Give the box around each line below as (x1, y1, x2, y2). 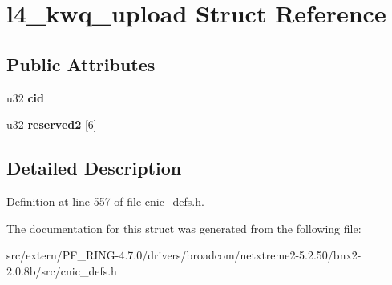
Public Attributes (6, 51, 156, 76)
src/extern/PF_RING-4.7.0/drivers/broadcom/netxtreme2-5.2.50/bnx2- (6, 247, 362, 263)
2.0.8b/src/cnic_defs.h (6, 262, 117, 279)
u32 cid (6, 89, 45, 106)
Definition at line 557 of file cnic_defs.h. (6, 192, 204, 209)
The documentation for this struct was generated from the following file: (6, 219, 362, 236)
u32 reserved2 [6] (6, 116, 97, 133)
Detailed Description (6, 155, 182, 180)
